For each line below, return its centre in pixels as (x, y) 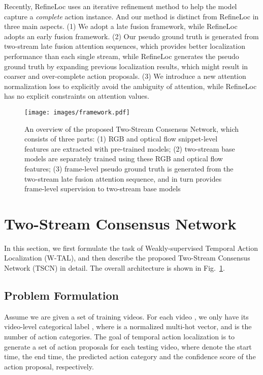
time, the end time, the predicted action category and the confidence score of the (130, 356)
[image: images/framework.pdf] (77, 112)
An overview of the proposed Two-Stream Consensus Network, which (131, 128)
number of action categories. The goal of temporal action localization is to (120, 337)
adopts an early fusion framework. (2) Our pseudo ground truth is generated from (131, 36)
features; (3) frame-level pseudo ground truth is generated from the (129, 168)
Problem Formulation (61, 295)
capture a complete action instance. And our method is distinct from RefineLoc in (131, 16)
